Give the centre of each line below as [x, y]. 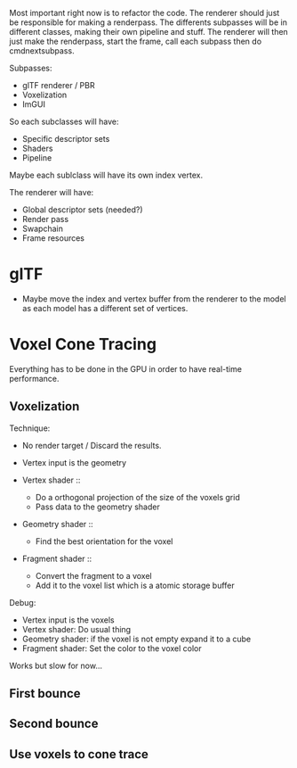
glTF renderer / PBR [58, 85]
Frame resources [53, 238]
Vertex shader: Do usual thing [76, 629]
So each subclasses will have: [64, 121]
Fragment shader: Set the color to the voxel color [112, 648]
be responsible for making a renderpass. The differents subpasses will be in [148, 22]
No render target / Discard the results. [92, 445]
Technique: [30, 428]
